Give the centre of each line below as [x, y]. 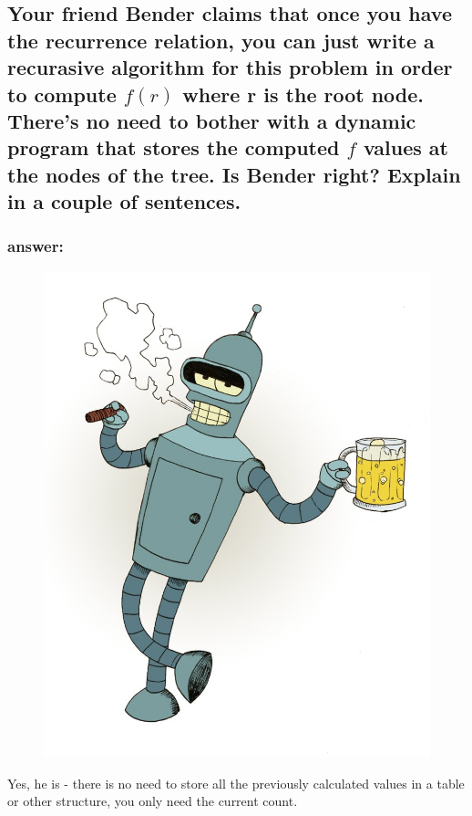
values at [405, 147]
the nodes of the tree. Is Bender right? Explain [234, 174]
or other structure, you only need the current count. [153, 801]
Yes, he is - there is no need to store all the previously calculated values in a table [236, 783]
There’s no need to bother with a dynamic [212, 120]
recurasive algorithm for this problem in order [230, 67]
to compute [62, 94]
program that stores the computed [174, 147]
